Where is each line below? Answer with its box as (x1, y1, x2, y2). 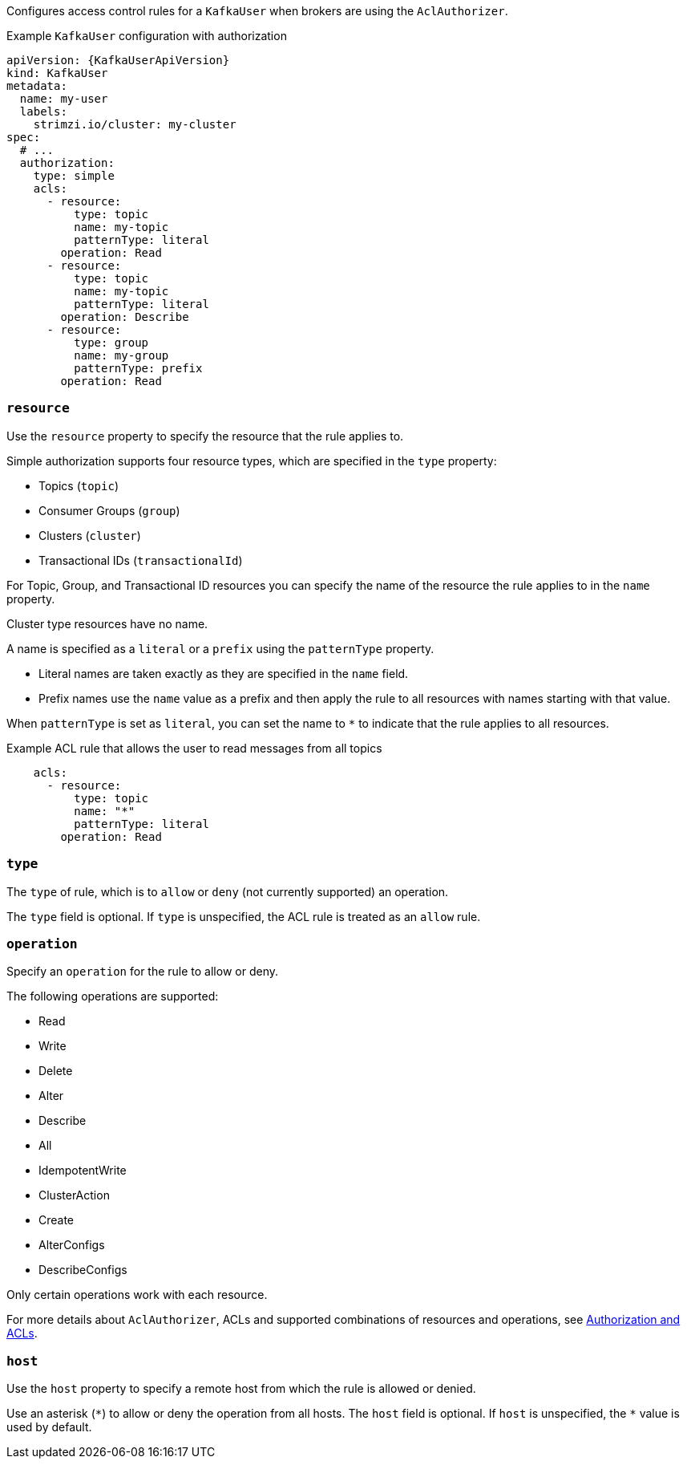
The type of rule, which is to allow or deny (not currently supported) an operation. (6, 884, 449, 899)
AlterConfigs (38, 1238, 105, 1252)
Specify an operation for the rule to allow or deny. (6, 964, 278, 979)
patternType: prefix (74, 362, 203, 375)
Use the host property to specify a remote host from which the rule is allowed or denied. (6, 1382, 476, 1395)
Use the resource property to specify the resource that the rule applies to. (6, 428, 404, 443)
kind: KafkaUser (6, 67, 108, 79)
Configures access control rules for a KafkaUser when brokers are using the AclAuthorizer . (6, 4, 508, 18)
